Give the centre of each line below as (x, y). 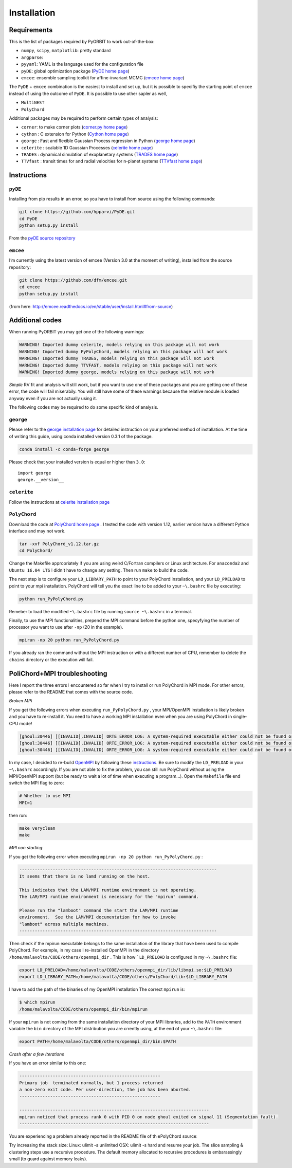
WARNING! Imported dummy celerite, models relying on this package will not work (119, 345)
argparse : (32, 57)
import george (34, 473)
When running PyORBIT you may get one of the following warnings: (77, 332)
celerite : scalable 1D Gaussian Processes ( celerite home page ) (87, 147)
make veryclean (37, 828)
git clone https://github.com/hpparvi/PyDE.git (77, 212)
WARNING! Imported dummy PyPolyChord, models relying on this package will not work (123, 351)
